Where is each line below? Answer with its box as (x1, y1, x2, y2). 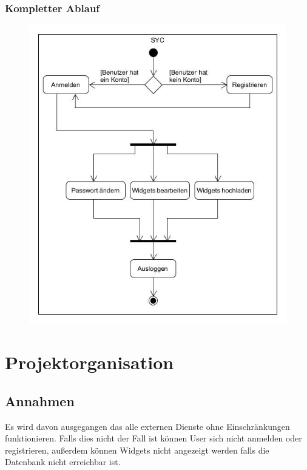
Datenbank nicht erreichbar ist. (5, 455, 121, 468)
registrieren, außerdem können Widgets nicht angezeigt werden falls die (5, 443, 269, 456)
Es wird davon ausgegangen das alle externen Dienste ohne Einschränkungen (5, 420, 290, 432)
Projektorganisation (5, 350, 174, 375)
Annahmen (5, 391, 75, 410)
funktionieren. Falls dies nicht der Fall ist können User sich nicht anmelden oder (5, 432, 302, 444)
